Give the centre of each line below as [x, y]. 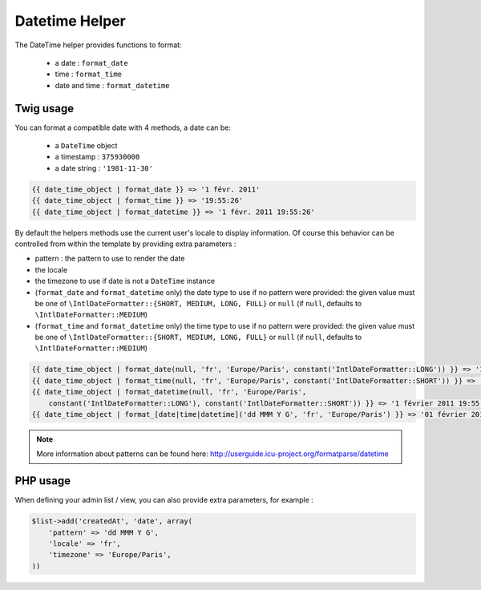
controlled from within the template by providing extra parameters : [125, 244]
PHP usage [43, 481]
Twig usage [44, 108]
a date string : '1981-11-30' [104, 168]
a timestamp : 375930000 [97, 157]
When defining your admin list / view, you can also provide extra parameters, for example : [164, 500]
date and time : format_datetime [112, 85]
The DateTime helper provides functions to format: [98, 45]
